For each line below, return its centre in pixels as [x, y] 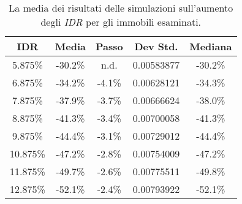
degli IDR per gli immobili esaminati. [121, 22]
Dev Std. [156, 46]
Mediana [211, 46]
